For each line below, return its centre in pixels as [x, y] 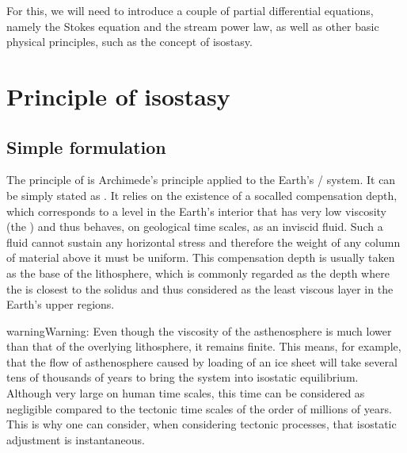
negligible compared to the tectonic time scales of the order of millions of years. [199, 408]
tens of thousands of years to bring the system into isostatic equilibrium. [183, 377]
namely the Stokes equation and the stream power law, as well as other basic [193, 26]
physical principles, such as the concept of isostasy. [129, 42]
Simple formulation [86, 146]
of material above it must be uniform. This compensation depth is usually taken [201, 257]
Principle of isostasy [118, 96]
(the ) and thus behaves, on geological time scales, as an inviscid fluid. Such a [195, 226]
